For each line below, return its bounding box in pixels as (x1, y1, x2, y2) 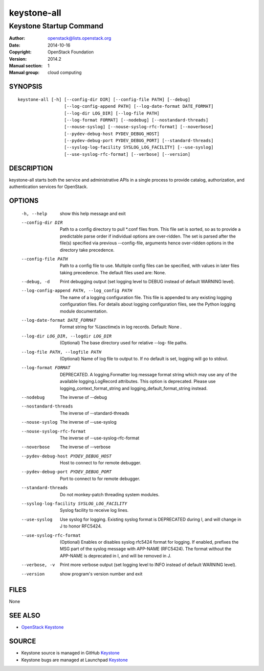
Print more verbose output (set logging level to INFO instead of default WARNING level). (60, 562, 237, 568)
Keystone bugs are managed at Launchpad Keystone (21, 657, 128, 663)
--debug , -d (21, 279, 50, 285)
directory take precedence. (60, 247, 115, 253)
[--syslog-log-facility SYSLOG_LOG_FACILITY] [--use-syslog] (64, 144, 214, 150)
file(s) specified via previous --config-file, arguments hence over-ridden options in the (60, 240, 234, 246)
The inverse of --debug (60, 394, 107, 400)
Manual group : (9, 70, 40, 75)
